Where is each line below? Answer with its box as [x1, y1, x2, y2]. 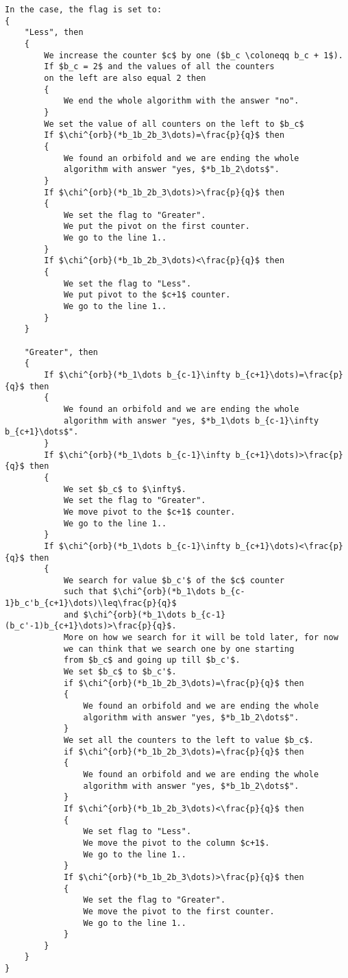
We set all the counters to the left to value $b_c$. [63, 735, 314, 745]
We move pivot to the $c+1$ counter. [63, 506, 236, 517]
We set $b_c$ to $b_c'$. [63, 667, 177, 677]
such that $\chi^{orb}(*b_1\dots [63, 587, 216, 597]
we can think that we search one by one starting [63, 644, 295, 654]
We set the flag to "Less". [63, 278, 192, 289]
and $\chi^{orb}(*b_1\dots [63, 609, 186, 620]
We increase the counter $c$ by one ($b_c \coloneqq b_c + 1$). [44, 50, 343, 60]
